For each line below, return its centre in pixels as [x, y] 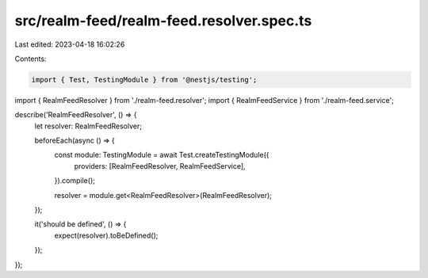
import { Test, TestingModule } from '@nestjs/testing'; [144, 80]
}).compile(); [75, 181]
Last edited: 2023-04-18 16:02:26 [70, 44]
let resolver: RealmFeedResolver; [88, 126]
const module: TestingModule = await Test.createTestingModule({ [162, 155]
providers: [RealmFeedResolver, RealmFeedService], [160, 166]
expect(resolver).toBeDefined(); [106, 235]
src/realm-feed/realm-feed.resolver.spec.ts [163, 21]
